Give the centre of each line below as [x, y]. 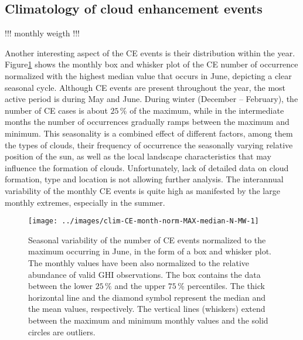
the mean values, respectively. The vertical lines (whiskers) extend [147, 309]
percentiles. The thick [226, 286]
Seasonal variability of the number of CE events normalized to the [147, 239]
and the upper [140, 286]
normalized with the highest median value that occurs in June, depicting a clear [148, 75]
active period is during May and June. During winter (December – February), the [151, 99]
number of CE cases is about [56, 110]
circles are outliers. [62, 331]
